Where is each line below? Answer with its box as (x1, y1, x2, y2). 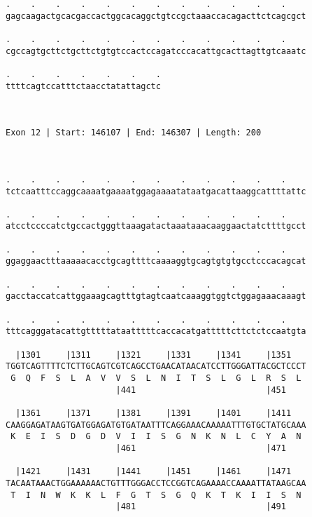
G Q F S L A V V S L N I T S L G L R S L (10, 373, 302, 383)
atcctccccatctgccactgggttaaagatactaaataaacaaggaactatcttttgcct (6, 221, 306, 231)
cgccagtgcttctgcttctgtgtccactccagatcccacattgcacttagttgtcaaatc (6, 46, 306, 56)
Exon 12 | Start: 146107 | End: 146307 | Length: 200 (6, 128, 262, 138)
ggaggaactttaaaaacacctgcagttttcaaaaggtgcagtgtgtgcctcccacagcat (6, 256, 306, 267)
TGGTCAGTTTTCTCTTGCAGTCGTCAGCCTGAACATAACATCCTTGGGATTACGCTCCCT (6, 361, 306, 372)
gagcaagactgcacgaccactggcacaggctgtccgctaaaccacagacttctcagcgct (6, 11, 306, 21)
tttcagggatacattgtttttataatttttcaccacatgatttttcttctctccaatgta (6, 326, 306, 337)
